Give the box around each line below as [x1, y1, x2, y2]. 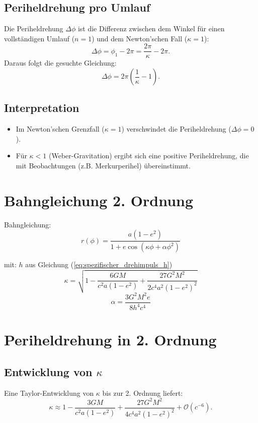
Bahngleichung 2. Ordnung [4, 190, 194, 210]
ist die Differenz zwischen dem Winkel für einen [77, 23, 225, 34]
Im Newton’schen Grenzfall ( [16, 124, 105, 134]
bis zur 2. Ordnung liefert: [102, 387, 183, 398]
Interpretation [4, 100, 79, 115]
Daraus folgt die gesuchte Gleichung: [4, 57, 117, 68]
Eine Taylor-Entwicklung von [4, 387, 94, 398]
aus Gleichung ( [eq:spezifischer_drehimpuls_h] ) [25, 259, 173, 270]
